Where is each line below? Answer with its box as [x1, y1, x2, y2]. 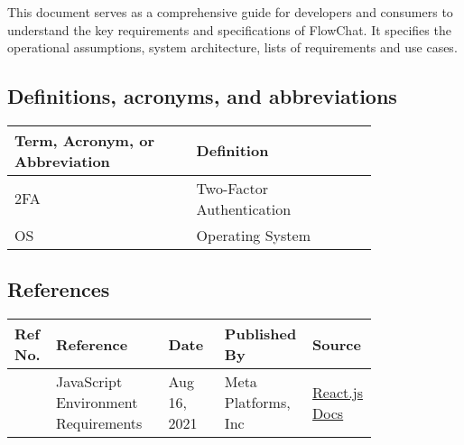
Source [312, 333, 361, 355]
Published [224, 323, 297, 345]
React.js [312, 381, 363, 403]
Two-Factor [196, 177, 268, 199]
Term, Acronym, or [14, 129, 154, 151]
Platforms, [224, 392, 291, 413]
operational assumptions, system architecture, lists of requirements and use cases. [7, 38, 458, 57]
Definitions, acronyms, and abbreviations [7, 82, 397, 110]
